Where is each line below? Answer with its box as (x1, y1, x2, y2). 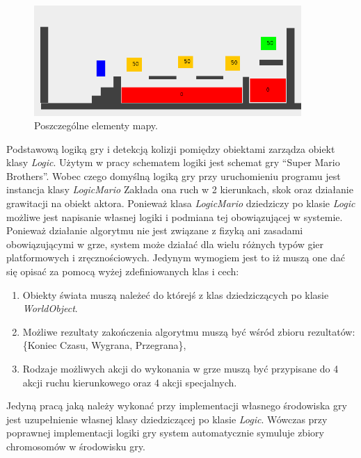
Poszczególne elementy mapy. (34, 118, 158, 133)
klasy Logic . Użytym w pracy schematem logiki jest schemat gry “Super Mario (6, 155, 340, 170)
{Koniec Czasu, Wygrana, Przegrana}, (22, 338, 186, 352)
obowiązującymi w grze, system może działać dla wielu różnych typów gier (6, 236, 324, 251)
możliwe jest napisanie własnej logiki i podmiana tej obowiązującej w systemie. (6, 209, 343, 224)
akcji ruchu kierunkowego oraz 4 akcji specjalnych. (22, 375, 237, 389)
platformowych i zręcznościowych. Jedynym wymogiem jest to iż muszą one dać (6, 250, 345, 265)
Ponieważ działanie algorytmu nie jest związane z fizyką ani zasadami (6, 223, 303, 238)
